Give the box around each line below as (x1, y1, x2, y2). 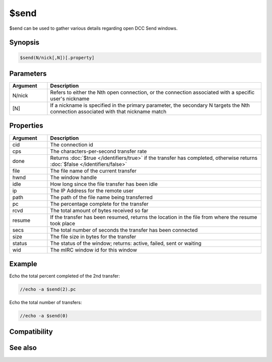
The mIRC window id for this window (50, 246, 137, 253)
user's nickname (50, 95, 90, 102)
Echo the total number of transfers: (9, 299, 82, 306)
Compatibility (9, 328, 53, 336)
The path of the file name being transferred (50, 194, 153, 201)
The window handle (50, 174, 97, 181)
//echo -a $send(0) (20, 313, 68, 319)
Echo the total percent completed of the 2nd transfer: (9, 273, 120, 279)
